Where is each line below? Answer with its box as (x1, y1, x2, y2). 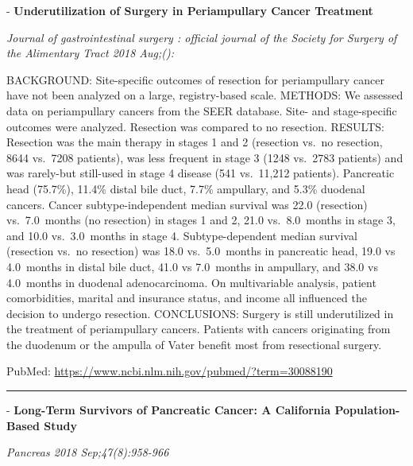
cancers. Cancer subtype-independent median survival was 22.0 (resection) (6, 196, 368, 212)
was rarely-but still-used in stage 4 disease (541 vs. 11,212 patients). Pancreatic (6, 165, 395, 181)
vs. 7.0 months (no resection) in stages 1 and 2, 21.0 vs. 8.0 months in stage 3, (6, 212, 396, 228)
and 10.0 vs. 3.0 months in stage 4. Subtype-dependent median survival (6, 227, 357, 243)
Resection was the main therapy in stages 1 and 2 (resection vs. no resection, (6, 134, 383, 150)
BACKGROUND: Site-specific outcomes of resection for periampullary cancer (6, 71, 384, 87)
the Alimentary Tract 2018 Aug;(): (6, 45, 175, 61)
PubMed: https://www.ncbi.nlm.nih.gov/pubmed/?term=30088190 (6, 363, 333, 379)
